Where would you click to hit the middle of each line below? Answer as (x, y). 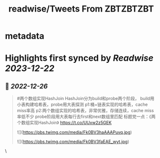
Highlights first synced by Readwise (79, 58)
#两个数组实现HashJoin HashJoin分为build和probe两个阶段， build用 (86, 99)
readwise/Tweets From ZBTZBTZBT (81, 9)
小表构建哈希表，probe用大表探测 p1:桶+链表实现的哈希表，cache (82, 104)
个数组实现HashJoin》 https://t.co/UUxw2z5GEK (64, 123)
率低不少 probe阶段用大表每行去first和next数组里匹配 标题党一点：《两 (86, 116)
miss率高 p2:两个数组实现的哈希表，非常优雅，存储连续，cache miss (85, 111)
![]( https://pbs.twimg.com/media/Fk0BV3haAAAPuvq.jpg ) (74, 132)
